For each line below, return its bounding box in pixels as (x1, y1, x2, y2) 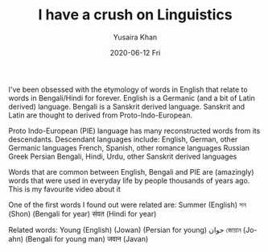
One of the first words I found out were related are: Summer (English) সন (8, 200, 247, 209)
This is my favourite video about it (8, 184, 121, 194)
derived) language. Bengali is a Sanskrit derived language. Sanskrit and (8, 101, 245, 111)
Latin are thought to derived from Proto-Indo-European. (8, 110, 193, 120)
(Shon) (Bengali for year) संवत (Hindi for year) (8, 209, 157, 218)
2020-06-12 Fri (109, 48, 161, 57)
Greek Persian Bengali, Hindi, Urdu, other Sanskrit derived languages (8, 151, 237, 161)
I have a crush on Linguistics (38, 6, 233, 24)
